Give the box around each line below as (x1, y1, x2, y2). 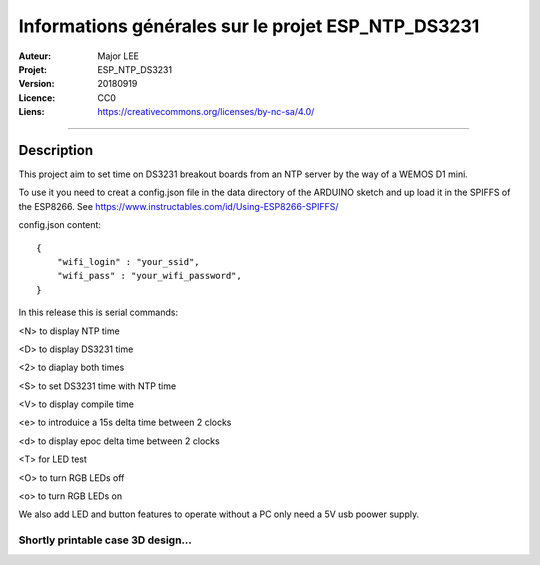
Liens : (18, 106, 45, 118)
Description (18, 141, 94, 159)
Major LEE (97, 50, 140, 62)
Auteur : (18, 50, 52, 62)
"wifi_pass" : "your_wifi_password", (56, 270, 242, 282)
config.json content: (18, 219, 102, 231)
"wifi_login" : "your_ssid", (56, 256, 200, 267)
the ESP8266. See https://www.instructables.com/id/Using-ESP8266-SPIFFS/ (18, 200, 339, 212)
